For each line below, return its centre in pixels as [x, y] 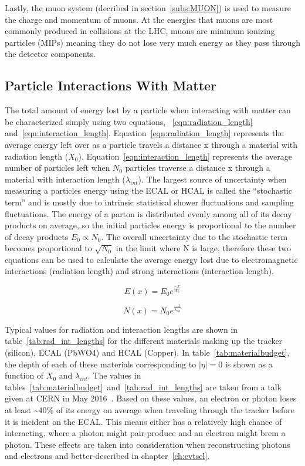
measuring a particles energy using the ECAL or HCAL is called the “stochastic [148, 190]
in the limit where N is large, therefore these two [203, 248]
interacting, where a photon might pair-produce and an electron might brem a [145, 433]
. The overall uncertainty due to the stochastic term [194, 236]
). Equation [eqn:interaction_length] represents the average [185, 156]
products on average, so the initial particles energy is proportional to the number [150, 225]
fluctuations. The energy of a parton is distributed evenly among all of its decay [148, 213]
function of [24, 375]
